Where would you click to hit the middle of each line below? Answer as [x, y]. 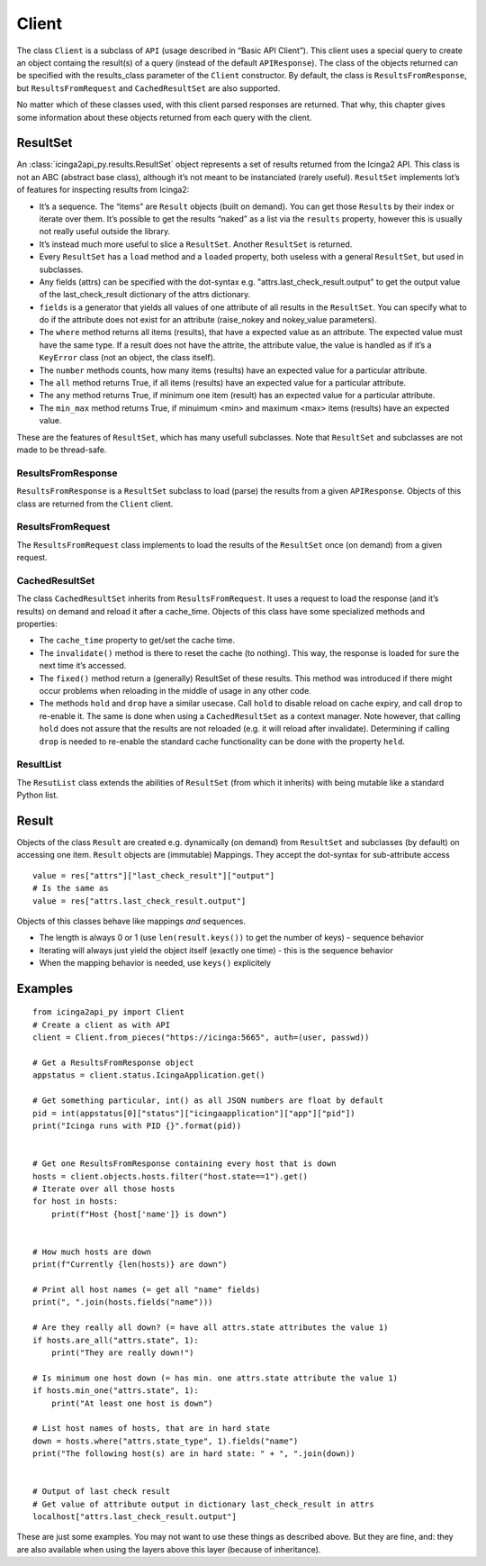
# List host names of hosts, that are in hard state [151, 1429]
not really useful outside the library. [105, 232]
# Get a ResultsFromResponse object [113, 1063]
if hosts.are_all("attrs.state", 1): [116, 1340]
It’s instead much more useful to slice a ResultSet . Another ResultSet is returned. [196, 244]
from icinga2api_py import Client [108, 1012]
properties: [37, 624]
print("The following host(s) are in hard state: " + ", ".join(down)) [194, 1454]
